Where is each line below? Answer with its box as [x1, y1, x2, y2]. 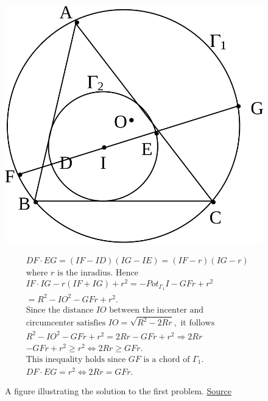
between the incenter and [109, 305, 204, 314]
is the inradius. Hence [57, 269, 138, 278]
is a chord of [143, 355, 190, 364]
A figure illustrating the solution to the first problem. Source [5, 385, 231, 397]
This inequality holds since [26, 355, 126, 364]
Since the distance [26, 305, 94, 314]
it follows [180, 319, 215, 328]
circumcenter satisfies [26, 319, 106, 328]
